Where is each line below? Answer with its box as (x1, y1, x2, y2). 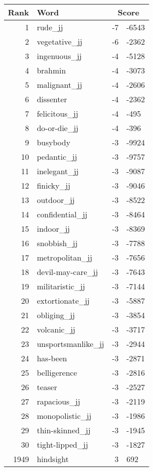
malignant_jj (37, 79, 82, 90)
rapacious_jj (37, 396, 80, 407)
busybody (37, 136, 71, 148)
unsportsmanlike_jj (37, 338, 104, 349)
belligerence (37, 367, 77, 378)
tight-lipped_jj (37, 439, 88, 450)
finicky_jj (37, 180, 71, 191)
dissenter (37, 93, 67, 105)
